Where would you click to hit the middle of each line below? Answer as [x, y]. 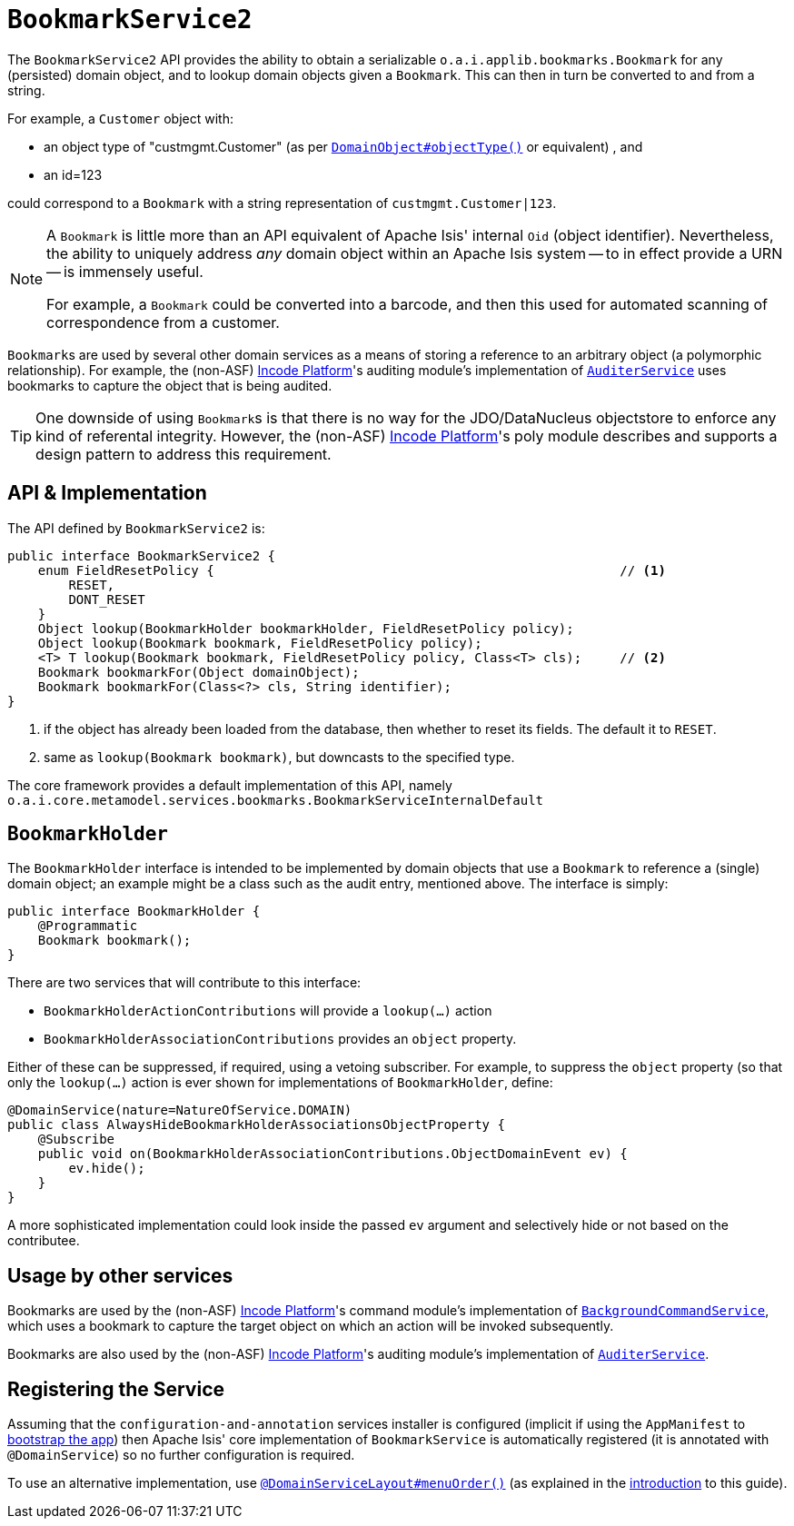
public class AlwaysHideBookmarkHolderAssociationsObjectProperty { [256, 1125]
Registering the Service [116, 1389]
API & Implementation [107, 493]
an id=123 [73, 174]
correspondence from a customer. [163, 322]
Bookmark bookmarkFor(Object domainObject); [198, 672]
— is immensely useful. [125, 271]
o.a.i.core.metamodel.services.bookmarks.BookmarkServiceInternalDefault [276, 800]
